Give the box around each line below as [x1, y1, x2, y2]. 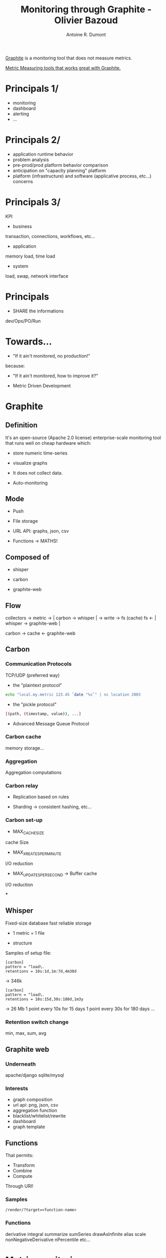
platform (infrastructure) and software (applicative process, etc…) [12, 173, 152, 179]
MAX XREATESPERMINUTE [12, 849, 61, 857]
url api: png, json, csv [12, 1102, 58, 1108]
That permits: [5, 1152, 34, 1158]
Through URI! [5, 1183, 34, 1189]
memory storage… [5, 745, 45, 751]
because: [5, 363, 25, 369]
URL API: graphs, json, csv [12, 528, 69, 534]
